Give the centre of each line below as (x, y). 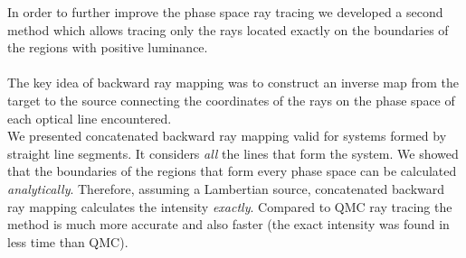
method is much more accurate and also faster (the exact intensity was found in (228, 224)
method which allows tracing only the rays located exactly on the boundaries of (228, 29)
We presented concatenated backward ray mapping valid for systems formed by (227, 136)
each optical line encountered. (90, 118)
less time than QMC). (68, 241)
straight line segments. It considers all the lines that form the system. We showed (233, 153)
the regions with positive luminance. (108, 47)
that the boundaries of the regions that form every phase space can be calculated (232, 171)
